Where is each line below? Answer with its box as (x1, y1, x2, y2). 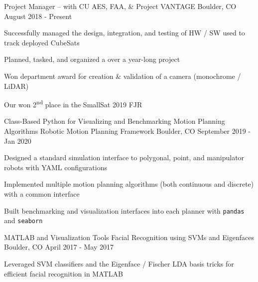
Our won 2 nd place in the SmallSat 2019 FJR (4, 98, 142, 109)
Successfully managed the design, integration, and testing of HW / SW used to (4, 27, 245, 38)
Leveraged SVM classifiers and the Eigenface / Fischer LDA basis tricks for (4, 259, 234, 269)
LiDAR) (4, 80, 29, 91)
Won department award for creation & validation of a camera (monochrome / (4, 70, 241, 81)
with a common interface (4, 188, 80, 199)
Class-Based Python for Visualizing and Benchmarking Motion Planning (4, 116, 225, 126)
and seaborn (4, 215, 43, 226)
